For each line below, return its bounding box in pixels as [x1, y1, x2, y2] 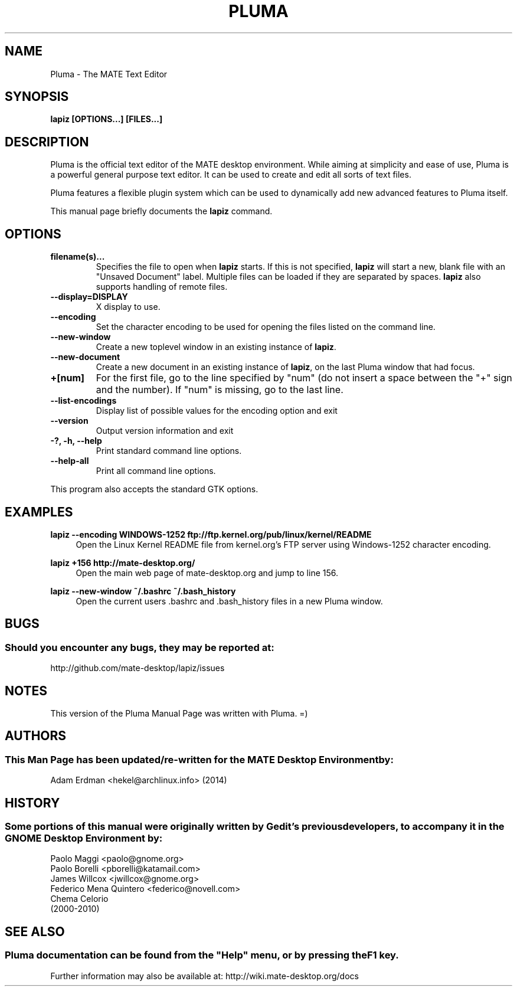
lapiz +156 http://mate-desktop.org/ [50, 557, 195, 568]
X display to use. [96, 302, 161, 312]
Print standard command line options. [96, 446, 242, 456]
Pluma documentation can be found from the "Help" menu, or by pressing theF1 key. [5, 949, 399, 961]
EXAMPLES [5, 504, 73, 519]
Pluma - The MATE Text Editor [50, 68, 168, 79]
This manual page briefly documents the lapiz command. [50, 206, 273, 217]
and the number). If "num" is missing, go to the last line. [96, 384, 343, 396]
